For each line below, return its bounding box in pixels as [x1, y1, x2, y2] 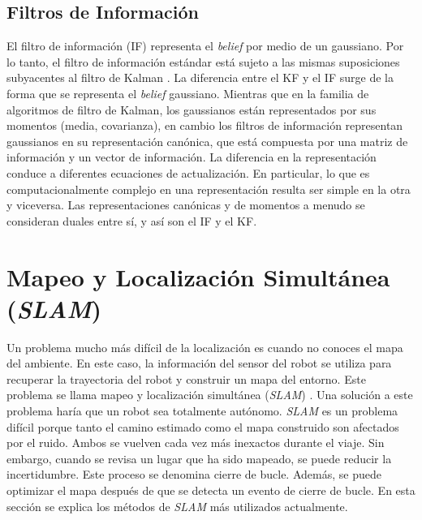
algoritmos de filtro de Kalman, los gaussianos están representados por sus [6, 101, 377, 118]
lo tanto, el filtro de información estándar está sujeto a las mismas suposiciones [6, 53, 400, 70]
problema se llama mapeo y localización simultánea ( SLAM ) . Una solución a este [6, 386, 413, 403]
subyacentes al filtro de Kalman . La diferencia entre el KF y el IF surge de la [6, 69, 394, 86]
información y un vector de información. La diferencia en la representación [6, 148, 377, 165]
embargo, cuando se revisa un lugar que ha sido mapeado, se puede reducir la [6, 449, 392, 466]
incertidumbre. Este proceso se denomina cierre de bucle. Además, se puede [6, 466, 381, 483]
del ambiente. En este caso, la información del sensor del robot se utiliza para [6, 355, 392, 372]
